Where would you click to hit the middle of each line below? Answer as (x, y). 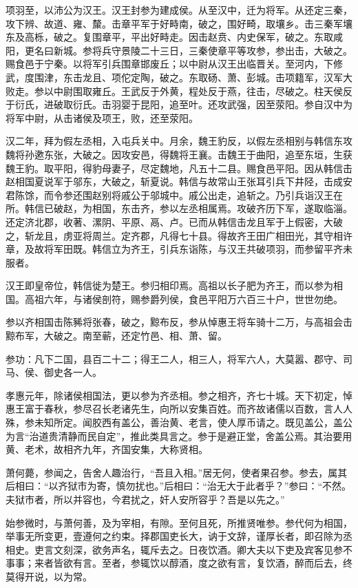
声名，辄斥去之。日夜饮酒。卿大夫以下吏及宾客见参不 (232, 549)
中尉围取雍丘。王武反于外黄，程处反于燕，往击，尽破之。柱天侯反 (203, 91)
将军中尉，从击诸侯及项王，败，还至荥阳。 (102, 117)
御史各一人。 (73, 372)
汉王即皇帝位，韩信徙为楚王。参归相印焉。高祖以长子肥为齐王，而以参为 (169, 285)
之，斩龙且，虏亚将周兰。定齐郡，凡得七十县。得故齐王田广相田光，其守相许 (179, 235)
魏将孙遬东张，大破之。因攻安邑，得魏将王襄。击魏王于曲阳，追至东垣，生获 (179, 154)
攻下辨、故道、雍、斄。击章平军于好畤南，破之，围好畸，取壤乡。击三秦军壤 (179, 23)
